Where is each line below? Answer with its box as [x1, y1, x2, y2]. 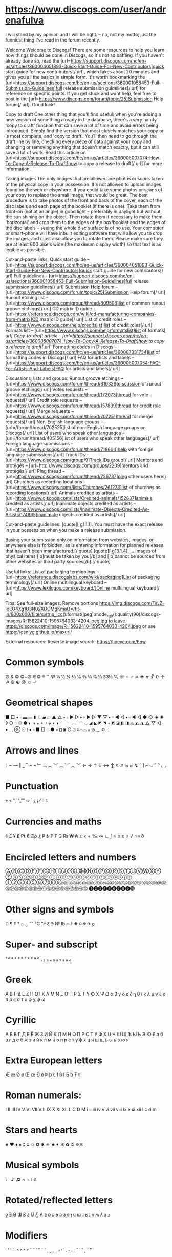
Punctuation [5, 780, 59, 792]
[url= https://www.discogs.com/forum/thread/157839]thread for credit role [5, 402, 161, 409]
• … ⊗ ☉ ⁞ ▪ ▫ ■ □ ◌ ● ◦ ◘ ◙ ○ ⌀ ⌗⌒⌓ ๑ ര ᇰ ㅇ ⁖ [5, 726, 109, 733]
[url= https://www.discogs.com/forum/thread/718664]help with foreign [5, 446, 154, 452]
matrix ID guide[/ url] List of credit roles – [39, 316, 126, 322]
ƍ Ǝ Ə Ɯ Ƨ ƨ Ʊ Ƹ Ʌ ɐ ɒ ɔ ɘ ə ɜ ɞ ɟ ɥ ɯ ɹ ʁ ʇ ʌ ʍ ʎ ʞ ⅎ [5, 1211, 110, 1218]
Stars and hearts [5, 1124, 78, 1136]
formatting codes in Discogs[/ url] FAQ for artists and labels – [5, 354, 134, 360]
